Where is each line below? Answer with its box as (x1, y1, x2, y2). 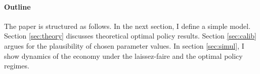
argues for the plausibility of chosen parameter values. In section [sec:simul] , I (4, 40, 244, 51)
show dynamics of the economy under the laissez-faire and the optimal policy (4, 50, 243, 61)
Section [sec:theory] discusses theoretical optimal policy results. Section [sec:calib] (4, 30, 256, 41)
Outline (4, 1, 31, 12)
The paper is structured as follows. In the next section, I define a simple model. (4, 20, 251, 31)
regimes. (4, 60, 29, 71)
